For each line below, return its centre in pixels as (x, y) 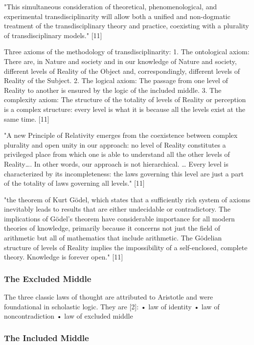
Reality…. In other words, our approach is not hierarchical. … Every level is (116, 163)
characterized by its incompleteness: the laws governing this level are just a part (124, 173)
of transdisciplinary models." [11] (53, 35)
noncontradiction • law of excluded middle (69, 316)
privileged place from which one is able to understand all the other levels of (117, 154)
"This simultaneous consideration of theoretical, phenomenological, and (110, 6)
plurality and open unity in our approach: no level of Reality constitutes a (115, 144)
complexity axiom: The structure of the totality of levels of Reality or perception (125, 99)
